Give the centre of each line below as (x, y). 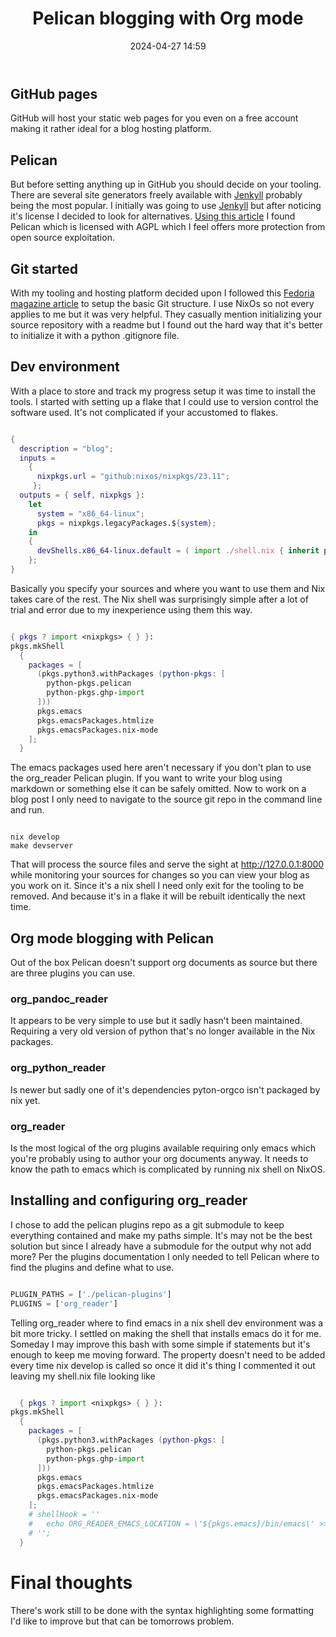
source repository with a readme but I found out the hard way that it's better (166, 324)
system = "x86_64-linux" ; (90, 513)
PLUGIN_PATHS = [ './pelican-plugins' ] (91, 1294)
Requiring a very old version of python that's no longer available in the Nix (163, 1031)
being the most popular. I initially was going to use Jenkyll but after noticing (166, 206)
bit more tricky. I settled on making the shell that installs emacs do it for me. (166, 1333)
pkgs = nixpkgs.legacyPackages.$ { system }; (126, 523)
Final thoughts (71, 1582)
